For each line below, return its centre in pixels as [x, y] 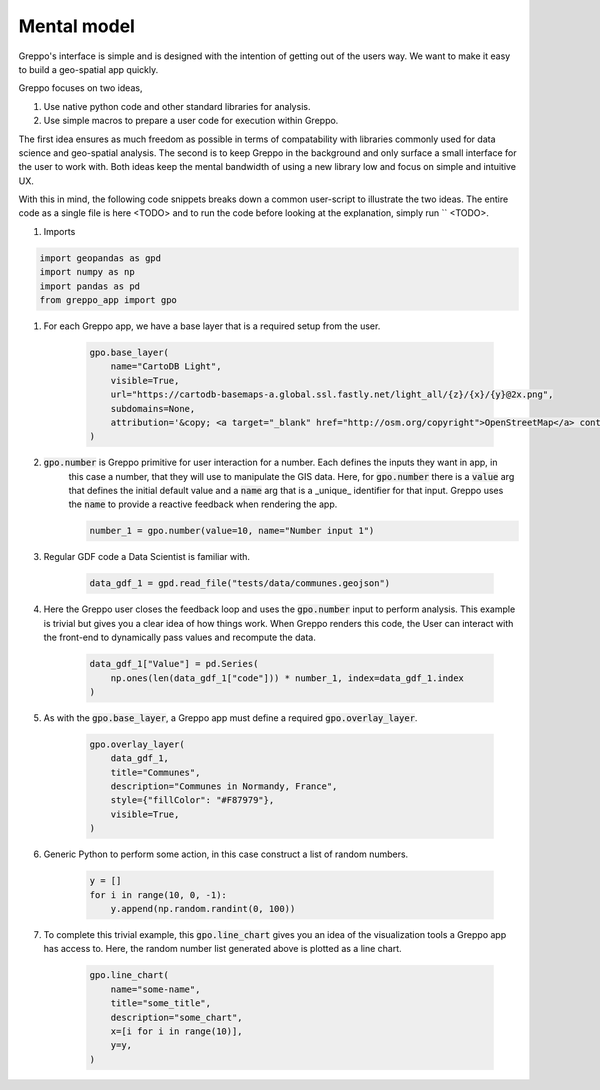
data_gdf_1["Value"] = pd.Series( [174, 664]
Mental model [76, 26]
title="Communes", [155, 772]
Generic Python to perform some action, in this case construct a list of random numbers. [226, 854]
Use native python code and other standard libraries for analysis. [177, 106]
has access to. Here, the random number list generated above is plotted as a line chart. [222, 949]
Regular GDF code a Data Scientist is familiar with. [146, 557]
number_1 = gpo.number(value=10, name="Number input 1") [232, 531]
